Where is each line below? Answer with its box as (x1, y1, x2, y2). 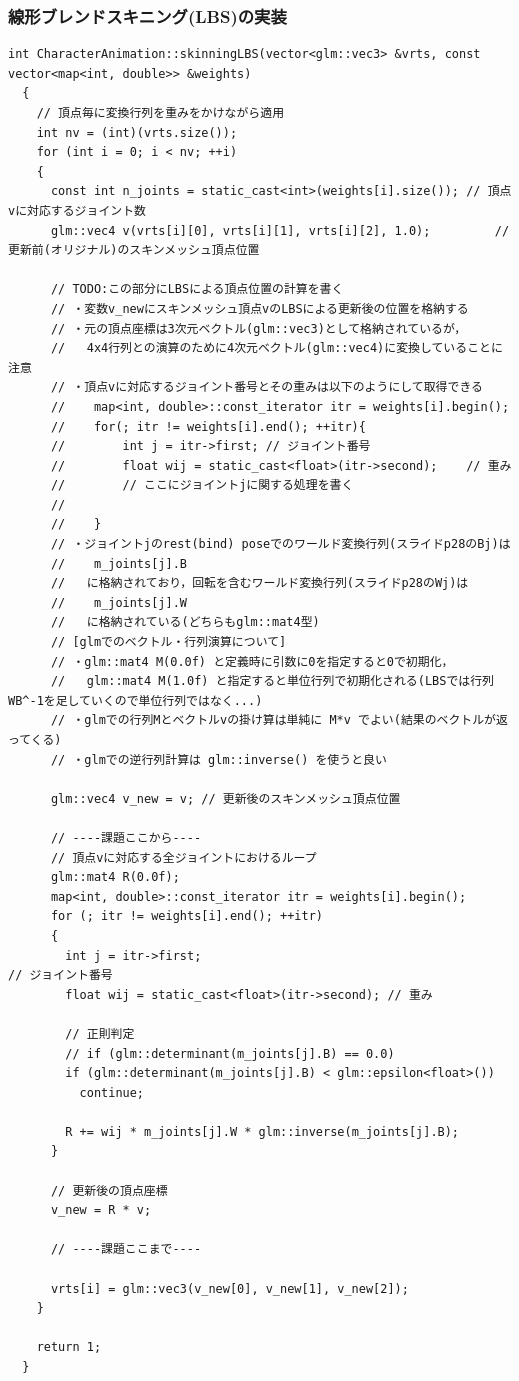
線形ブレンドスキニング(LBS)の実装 (8, 3, 287, 28)
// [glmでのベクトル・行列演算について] (50, 635, 287, 650)
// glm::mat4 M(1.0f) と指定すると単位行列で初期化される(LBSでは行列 (50, 674, 494, 689)
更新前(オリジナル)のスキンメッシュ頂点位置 (8, 243, 260, 258)
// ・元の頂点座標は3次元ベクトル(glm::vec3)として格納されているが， (50, 321, 467, 336)
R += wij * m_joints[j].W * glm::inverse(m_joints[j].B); (65, 1124, 460, 1139)
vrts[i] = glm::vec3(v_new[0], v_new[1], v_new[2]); (50, 1281, 409, 1296)
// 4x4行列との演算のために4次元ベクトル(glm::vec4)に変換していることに (50, 341, 503, 356)
